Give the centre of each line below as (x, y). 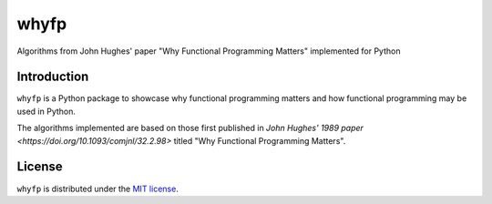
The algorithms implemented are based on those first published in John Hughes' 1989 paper (190, 128)
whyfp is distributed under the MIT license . (98, 189)
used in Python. (46, 111)
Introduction (53, 77)
